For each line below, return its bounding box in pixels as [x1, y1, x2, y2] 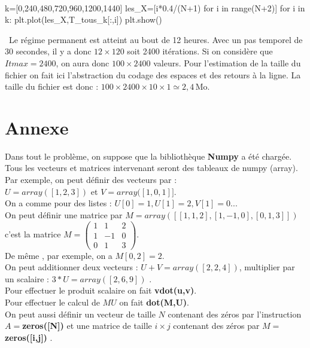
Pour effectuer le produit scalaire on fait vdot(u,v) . [5, 284, 197, 297]
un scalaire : [5, 272, 50, 285]
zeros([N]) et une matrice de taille [22, 319, 152, 332]
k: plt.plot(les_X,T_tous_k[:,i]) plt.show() [5, 13, 162, 26]
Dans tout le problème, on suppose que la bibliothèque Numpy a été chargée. [5, 149, 292, 162]
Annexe [5, 115, 69, 139]
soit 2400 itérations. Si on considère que [127, 45, 273, 57]
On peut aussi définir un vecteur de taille [5, 307, 156, 320]
